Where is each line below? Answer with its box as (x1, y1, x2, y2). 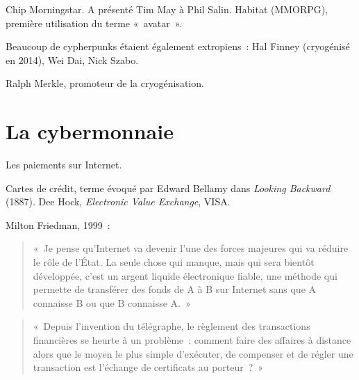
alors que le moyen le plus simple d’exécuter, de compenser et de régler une (33, 346, 353, 361)
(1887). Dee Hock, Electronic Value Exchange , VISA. (6, 194, 231, 209)
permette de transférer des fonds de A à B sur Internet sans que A (33, 282, 317, 296)
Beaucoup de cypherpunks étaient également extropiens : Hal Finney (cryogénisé (6, 39, 350, 54)
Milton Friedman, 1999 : (6, 217, 110, 232)
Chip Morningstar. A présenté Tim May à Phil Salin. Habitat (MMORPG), (6, 2, 328, 16)
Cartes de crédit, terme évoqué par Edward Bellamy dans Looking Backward (6, 180, 331, 195)
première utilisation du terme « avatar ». (6, 15, 183, 30)
